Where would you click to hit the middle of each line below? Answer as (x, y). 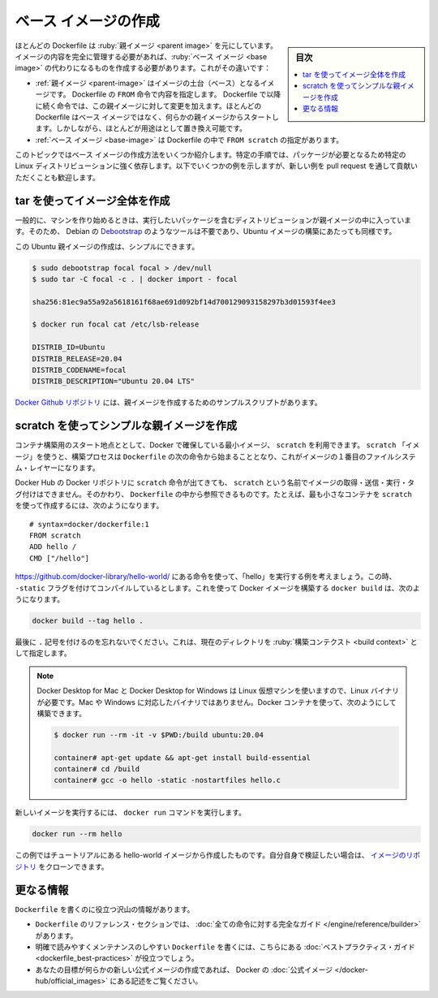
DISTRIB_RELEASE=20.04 (77, 359)
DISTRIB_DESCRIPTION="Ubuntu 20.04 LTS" (113, 381)
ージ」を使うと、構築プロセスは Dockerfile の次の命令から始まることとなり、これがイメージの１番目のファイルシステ (216, 456)
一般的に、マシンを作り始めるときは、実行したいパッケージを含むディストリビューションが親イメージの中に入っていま (213, 220)
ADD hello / (53, 547)
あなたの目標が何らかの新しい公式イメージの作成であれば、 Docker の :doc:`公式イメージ (184, 970)
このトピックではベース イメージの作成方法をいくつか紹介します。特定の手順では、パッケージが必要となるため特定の (210, 155)
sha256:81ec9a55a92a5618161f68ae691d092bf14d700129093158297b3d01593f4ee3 (184, 302)
